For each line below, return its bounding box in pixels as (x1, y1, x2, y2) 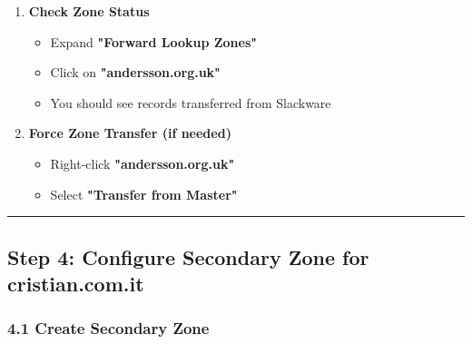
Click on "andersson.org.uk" (50, 63, 221, 82)
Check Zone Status (28, 2, 150, 20)
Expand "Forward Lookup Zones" (50, 32, 258, 51)
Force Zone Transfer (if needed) (28, 123, 231, 143)
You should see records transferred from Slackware (50, 93, 331, 112)
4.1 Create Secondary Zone (7, 317, 210, 339)
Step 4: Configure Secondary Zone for (7, 242, 369, 270)
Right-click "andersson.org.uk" (50, 153, 235, 172)
